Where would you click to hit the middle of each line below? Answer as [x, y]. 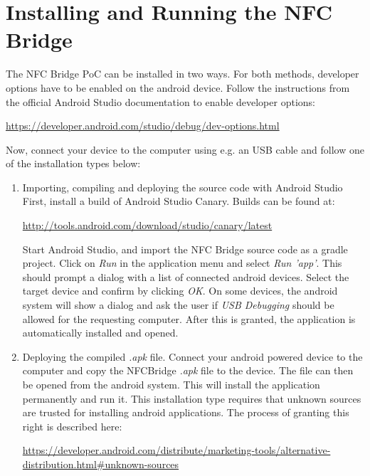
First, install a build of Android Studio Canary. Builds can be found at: [179, 201]
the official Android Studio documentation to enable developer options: [160, 101]
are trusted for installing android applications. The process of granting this [186, 412]
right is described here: [72, 426]
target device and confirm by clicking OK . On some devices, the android [180, 291]
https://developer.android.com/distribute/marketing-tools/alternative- [176, 450]
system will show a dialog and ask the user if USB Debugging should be [178, 305]
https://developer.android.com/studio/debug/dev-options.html [143, 126]
